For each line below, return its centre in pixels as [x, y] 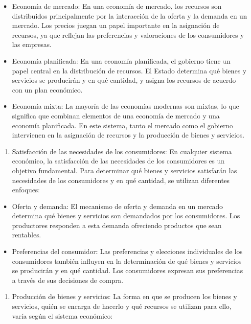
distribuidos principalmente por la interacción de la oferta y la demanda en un [129, 15]
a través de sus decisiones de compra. [68, 280]
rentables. [26, 235]
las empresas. [32, 44]
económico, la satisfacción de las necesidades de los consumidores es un [118, 161]
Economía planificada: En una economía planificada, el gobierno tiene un [121, 60]
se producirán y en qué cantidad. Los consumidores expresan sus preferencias [127, 270]
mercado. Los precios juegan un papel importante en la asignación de [116, 25]
